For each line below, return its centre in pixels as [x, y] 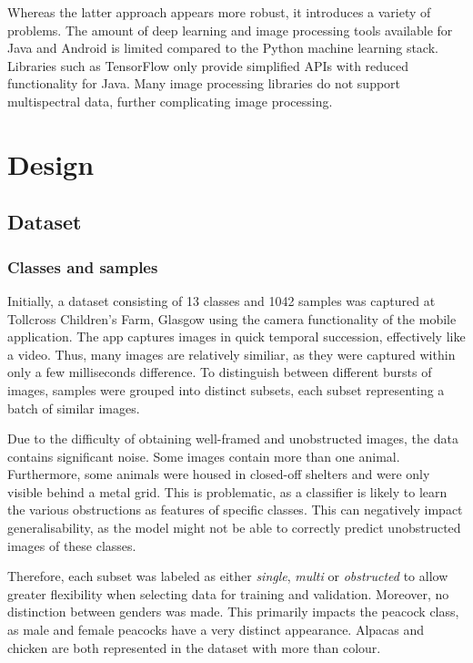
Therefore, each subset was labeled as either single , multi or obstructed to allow [228, 576]
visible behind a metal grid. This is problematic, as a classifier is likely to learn [227, 491]
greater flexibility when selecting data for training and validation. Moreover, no [228, 593]
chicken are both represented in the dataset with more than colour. [194, 647]
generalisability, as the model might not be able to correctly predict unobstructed [234, 528]
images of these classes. [72, 545]
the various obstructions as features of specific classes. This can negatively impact [235, 510]
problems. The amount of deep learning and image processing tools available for [230, 30]
